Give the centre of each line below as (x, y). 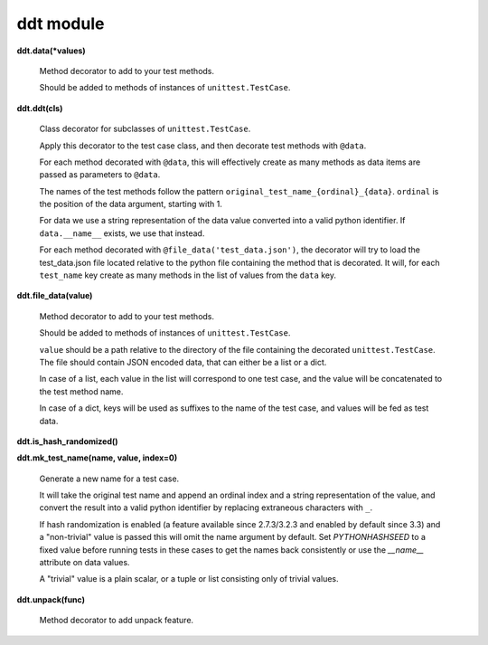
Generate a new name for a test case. (109, 479)
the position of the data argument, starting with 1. (131, 204)
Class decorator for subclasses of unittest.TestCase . (145, 129)
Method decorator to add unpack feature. (117, 621)
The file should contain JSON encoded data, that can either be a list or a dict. (183, 362)
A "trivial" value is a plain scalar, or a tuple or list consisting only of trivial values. (189, 579)
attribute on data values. (84, 563)
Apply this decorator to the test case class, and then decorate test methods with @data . (203, 146)
